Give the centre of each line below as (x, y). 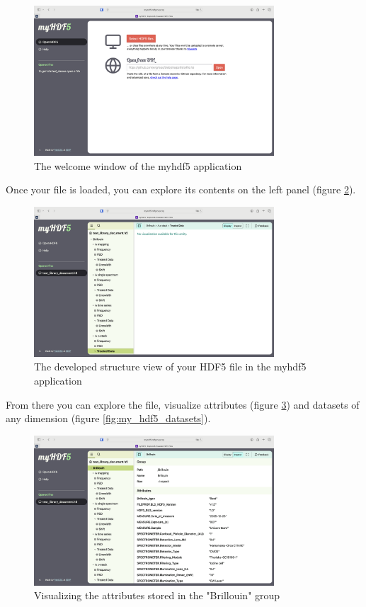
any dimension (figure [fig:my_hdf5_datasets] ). (108, 418)
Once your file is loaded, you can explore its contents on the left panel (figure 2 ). (181, 189)
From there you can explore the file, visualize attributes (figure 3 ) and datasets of (183, 404)
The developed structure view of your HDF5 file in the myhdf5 (170, 367)
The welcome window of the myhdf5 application (138, 165)
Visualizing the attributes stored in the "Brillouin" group (157, 595)
